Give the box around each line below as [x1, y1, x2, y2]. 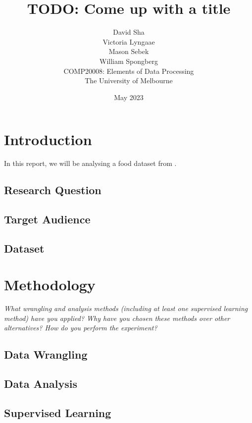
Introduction [4, 129, 92, 150]
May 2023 [114, 92, 144, 102]
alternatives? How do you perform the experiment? [4, 322, 157, 333]
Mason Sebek [108, 46, 149, 56]
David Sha [113, 27, 145, 37]
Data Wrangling [4, 347, 88, 362]
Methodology [4, 274, 96, 295]
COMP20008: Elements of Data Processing [63, 65, 194, 76]
